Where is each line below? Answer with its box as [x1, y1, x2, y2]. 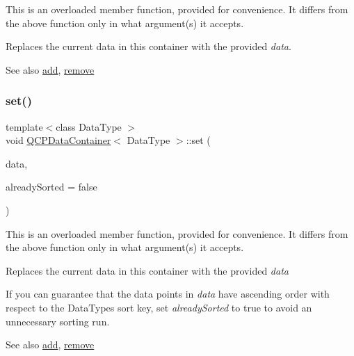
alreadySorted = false [6, 179, 97, 194]
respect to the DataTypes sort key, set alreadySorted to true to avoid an [6, 300, 312, 314]
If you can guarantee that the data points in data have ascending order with [6, 286, 330, 301]
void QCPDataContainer [6, 133, 111, 147]
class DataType [56, 119, 122, 133]
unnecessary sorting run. [6, 314, 110, 328]
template [6, 119, 43, 133]
